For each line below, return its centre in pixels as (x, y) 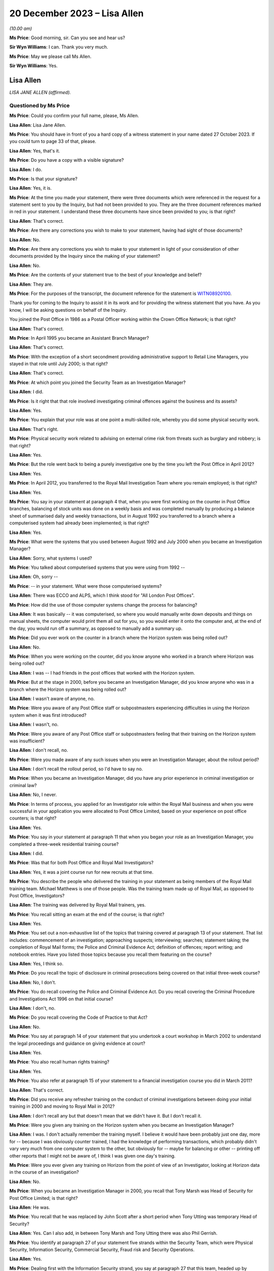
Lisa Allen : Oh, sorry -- (34, 577)
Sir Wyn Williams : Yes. (33, 66)
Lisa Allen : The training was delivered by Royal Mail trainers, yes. (78, 905)
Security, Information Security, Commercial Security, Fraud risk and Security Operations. (102, 1249)
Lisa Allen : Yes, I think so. (36, 964)
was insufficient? (27, 741)
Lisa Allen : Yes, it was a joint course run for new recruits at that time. (81, 872)
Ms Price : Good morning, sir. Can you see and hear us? (67, 38)
